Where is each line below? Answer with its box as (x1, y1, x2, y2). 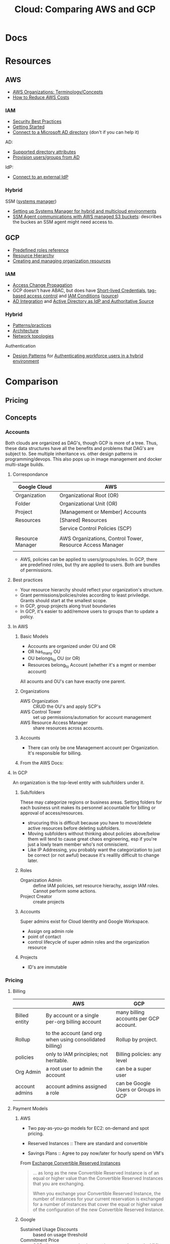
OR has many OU (27, 648, 61, 656)
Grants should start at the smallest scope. (20, 598, 107, 604)
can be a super (115, 1065, 152, 1073)
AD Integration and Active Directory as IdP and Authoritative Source (12, 298, 154, 304)
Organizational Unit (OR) (59, 500, 118, 507)
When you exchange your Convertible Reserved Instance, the (32, 1191, 161, 1197)
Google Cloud (18, 483, 52, 491)
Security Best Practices (12, 118, 62, 125)
